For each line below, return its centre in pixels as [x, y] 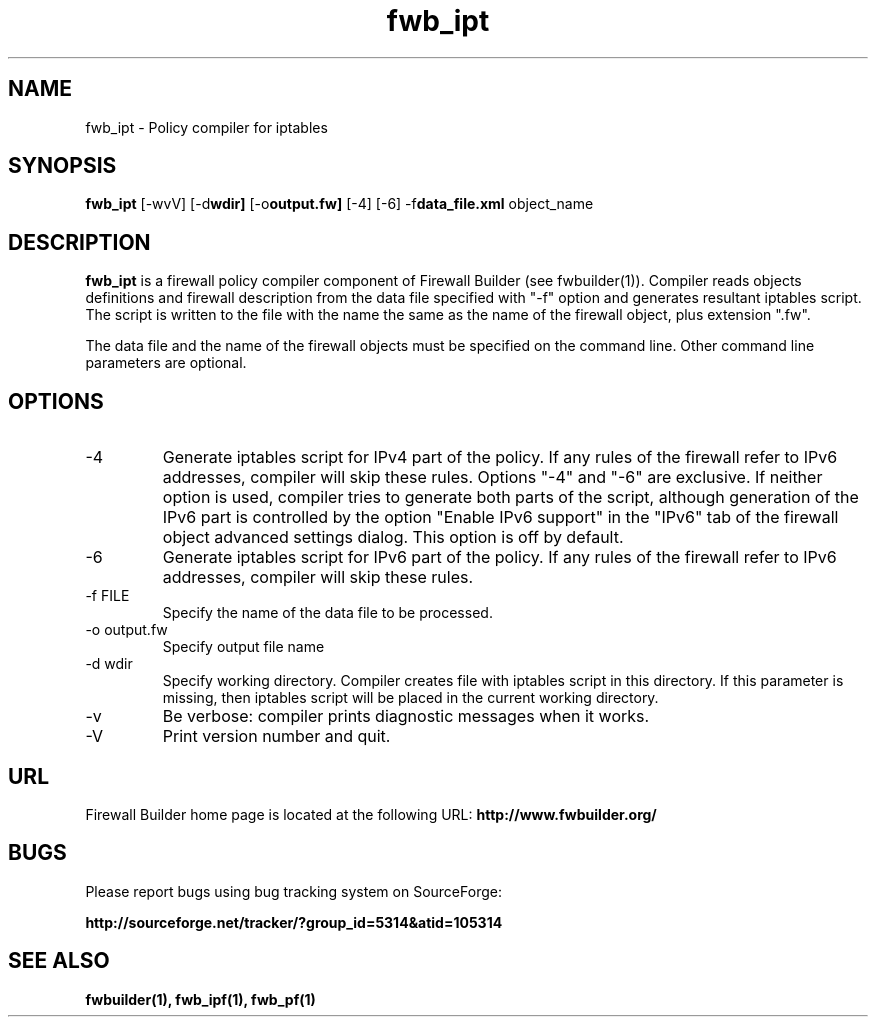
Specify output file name [243, 647]
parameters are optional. [166, 363]
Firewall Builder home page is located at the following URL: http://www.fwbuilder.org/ [371, 814]
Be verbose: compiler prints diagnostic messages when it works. [406, 716]
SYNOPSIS [62, 166]
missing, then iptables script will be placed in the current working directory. [410, 698]
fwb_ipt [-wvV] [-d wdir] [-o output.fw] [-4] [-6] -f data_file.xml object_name [339, 204]
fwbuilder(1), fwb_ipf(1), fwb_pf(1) [200, 999]
